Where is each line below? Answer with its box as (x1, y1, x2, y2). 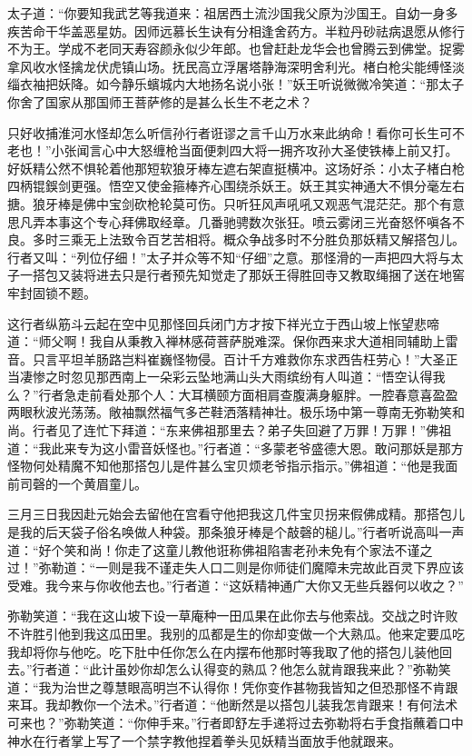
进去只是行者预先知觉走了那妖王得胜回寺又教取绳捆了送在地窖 (95, 265, 465, 284)
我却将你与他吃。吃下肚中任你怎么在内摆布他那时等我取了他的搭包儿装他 (7, 642, 439, 661)
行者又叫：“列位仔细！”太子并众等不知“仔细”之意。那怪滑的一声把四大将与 (7, 247, 451, 266)
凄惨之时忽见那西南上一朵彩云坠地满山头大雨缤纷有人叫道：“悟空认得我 (19, 367, 446, 386)
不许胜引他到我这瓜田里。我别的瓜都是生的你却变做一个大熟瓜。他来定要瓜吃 (7, 624, 465, 642)
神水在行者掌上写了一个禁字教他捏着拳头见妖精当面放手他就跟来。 (7, 731, 401, 750)
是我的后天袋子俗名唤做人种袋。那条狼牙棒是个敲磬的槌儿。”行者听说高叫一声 (7, 522, 465, 542)
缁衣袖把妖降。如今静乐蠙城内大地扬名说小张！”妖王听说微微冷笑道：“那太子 (7, 75, 465, 94)
